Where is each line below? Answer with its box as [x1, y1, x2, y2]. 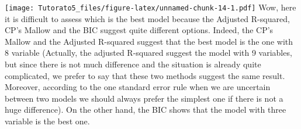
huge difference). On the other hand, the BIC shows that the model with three [5, 103, 286, 116]
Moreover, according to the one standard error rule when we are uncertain [5, 81, 271, 93]
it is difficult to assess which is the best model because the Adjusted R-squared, [5, 12, 290, 24]
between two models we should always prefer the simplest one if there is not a [5, 92, 283, 104]
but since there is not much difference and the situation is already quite [5, 58, 261, 70]
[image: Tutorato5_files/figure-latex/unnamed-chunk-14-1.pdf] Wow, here [5, 1, 296, 13]
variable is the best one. [5, 115, 90, 127]
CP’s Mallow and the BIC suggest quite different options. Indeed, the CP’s [5, 24, 274, 36]
